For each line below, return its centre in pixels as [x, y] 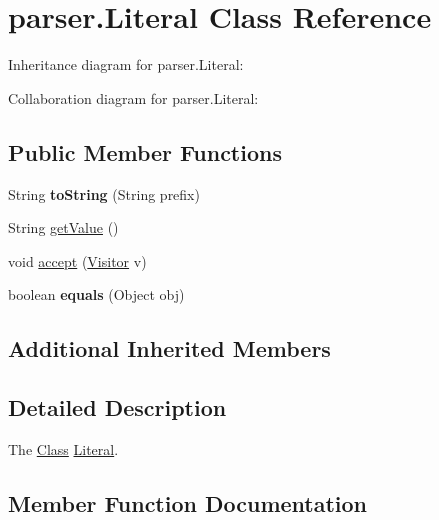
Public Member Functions [145, 151]
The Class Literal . [63, 448]
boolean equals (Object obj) [96, 294]
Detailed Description [117, 407]
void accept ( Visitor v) [77, 260]
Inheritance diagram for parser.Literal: [126, 64]
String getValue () [63, 227]
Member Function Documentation [188, 502]
